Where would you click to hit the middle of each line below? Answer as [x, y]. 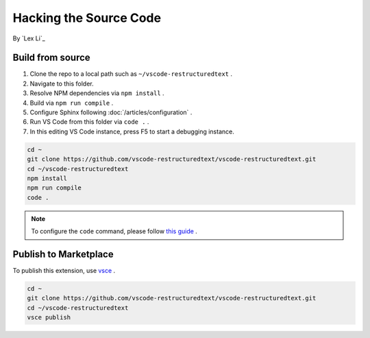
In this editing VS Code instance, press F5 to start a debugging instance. [132, 131]
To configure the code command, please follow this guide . [114, 231]
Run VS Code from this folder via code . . [89, 122]
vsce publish [49, 317]
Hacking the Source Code [87, 18]
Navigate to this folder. [62, 83]
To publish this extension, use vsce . [64, 271]
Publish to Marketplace [63, 254]
